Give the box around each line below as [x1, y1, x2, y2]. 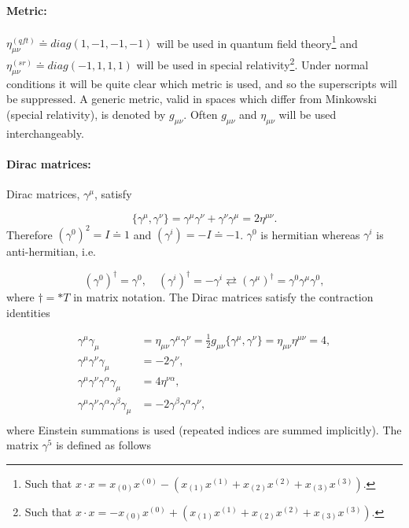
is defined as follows [56, 437, 151, 453]
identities [6, 304, 50, 320]
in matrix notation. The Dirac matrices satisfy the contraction [73, 289, 374, 305]
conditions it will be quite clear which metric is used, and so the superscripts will [6, 75, 397, 91]
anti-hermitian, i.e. [6, 243, 97, 260]
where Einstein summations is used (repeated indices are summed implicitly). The [6, 421, 402, 438]
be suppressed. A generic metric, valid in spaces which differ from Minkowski [6, 90, 377, 107]
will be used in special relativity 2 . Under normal [136, 54, 369, 72]
